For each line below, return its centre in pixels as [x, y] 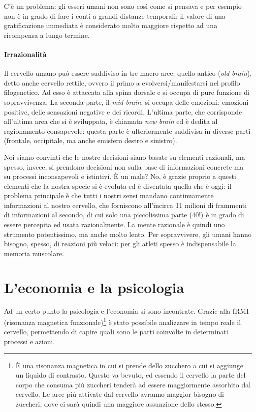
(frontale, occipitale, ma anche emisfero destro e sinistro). [91, 140]
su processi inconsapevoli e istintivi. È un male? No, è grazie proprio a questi [120, 176]
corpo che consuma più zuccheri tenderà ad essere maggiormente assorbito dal [133, 384]
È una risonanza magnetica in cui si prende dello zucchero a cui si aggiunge [129, 365]
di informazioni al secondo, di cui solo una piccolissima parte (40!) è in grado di [124, 215]
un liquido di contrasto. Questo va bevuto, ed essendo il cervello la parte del [130, 375]
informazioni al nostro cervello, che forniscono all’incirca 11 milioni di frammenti [126, 205]
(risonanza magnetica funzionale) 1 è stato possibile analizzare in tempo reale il [123, 321]
